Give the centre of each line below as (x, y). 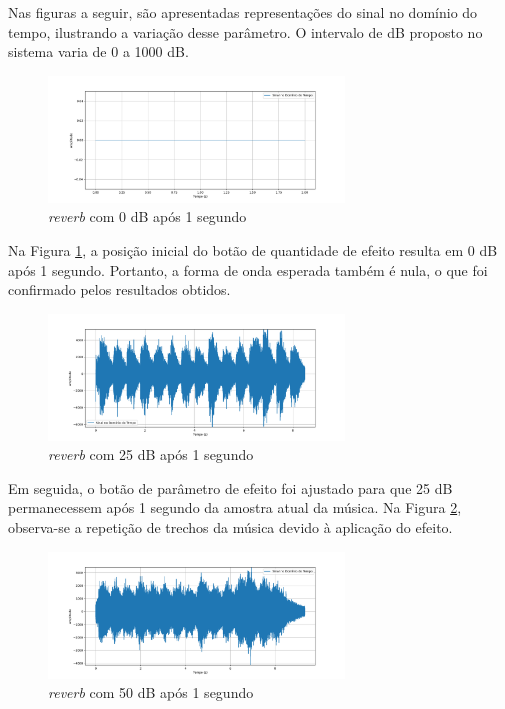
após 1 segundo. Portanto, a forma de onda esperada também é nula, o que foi (248, 269)
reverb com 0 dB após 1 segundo (147, 216)
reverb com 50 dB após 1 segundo (151, 692)
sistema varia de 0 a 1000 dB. (98, 51)
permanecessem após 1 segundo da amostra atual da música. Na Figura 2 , (235, 507)
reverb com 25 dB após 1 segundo (151, 454)
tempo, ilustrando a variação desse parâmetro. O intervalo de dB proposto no (245, 31)
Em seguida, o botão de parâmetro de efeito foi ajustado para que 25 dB (230, 487)
